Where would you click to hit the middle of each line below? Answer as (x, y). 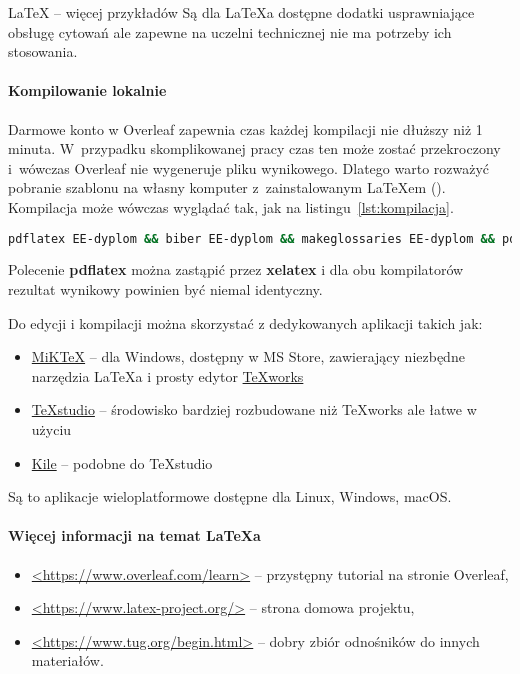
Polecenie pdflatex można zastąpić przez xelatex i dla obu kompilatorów (236, 269)
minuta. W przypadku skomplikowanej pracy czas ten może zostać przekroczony (254, 148)
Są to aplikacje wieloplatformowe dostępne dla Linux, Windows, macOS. (230, 496)
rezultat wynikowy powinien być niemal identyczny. (165, 289)
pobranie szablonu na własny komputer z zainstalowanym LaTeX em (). (227, 187)
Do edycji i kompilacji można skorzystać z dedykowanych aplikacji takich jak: (245, 322)
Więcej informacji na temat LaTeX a (134, 535)
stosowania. (43, 51)
